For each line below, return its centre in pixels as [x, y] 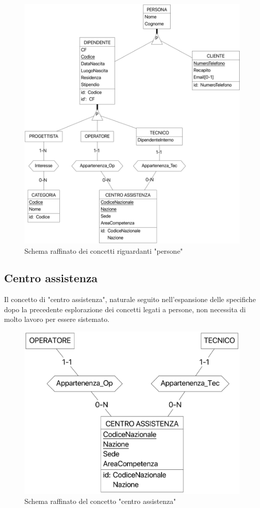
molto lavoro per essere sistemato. [57, 319]
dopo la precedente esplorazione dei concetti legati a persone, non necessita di [125, 309]
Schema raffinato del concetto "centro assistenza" [100, 501]
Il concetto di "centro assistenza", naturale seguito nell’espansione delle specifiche [130, 299]
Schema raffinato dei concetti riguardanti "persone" [104, 250]
